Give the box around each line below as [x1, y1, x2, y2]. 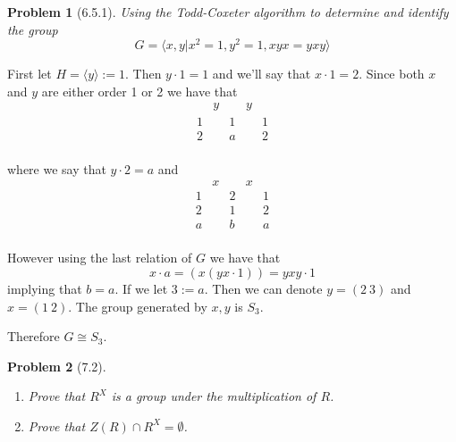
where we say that [7, 159, 106, 178]
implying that [7, 279, 82, 297]
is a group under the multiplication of [111, 387, 317, 405]
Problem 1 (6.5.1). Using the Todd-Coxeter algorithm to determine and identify [7, 3, 449, 21]
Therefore [7, 327, 60, 346]
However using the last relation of [7, 248, 192, 267]
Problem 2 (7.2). [7, 356, 106, 375]
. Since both [359, 64, 425, 83]
